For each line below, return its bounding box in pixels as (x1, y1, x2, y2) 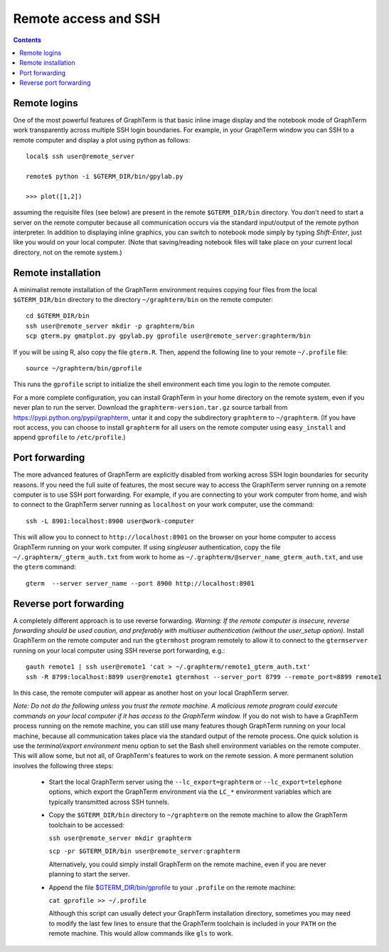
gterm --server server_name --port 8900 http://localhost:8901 (26, 579, 255, 587)
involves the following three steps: (13, 761, 114, 770)
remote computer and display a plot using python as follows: (13, 135, 191, 144)
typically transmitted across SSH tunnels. (48, 797, 170, 806)
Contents (13, 36, 42, 44)
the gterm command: (13, 563, 76, 571)
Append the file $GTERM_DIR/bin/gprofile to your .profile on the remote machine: (48, 883, 297, 891)
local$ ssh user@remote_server (26, 152, 135, 160)
